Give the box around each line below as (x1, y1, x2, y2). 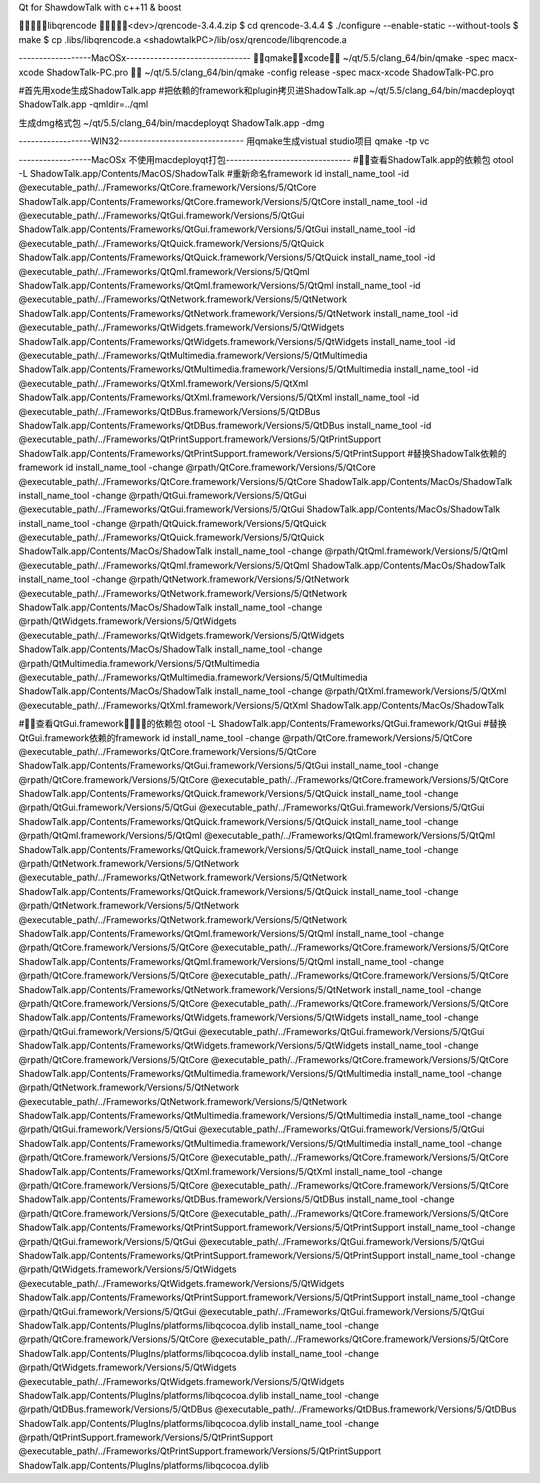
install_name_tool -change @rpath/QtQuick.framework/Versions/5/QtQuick (18, 517, 327, 529)
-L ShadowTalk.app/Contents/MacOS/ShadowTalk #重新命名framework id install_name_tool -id (18, 167, 410, 179)
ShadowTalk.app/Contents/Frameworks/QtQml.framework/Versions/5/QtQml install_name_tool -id (18, 280, 421, 292)
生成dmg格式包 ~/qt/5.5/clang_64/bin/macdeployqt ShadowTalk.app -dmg (18, 116, 325, 129)
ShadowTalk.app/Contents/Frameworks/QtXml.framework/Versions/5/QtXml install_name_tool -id (18, 391, 420, 404)
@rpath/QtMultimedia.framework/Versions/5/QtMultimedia (18, 657, 260, 669)
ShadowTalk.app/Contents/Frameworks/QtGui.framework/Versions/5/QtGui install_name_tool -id (18, 223, 416, 235)
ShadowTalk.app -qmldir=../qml (18, 98, 149, 110)
